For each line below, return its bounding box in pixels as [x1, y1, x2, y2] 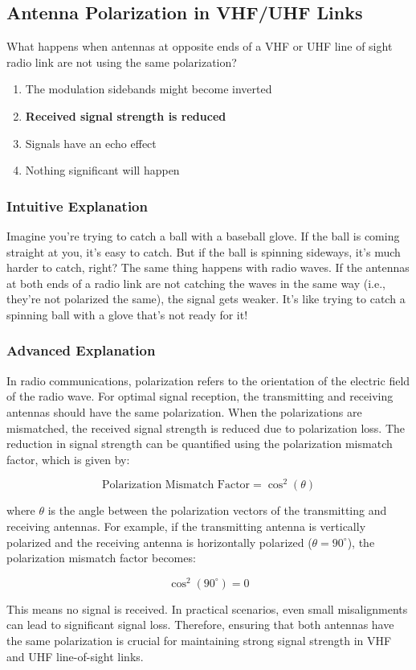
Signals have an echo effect [25, 134, 157, 151]
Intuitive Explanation [6, 195, 148, 216]
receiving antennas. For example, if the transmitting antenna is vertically [6, 518, 366, 534]
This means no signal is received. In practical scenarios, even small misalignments [6, 600, 408, 617]
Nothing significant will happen [25, 162, 180, 179]
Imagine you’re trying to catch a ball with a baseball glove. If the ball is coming [6, 227, 400, 244]
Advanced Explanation [6, 340, 156, 360]
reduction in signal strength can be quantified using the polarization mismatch [6, 435, 393, 452]
